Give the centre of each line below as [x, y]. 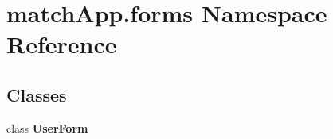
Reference [62, 44]
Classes [37, 94]
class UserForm [47, 127]
